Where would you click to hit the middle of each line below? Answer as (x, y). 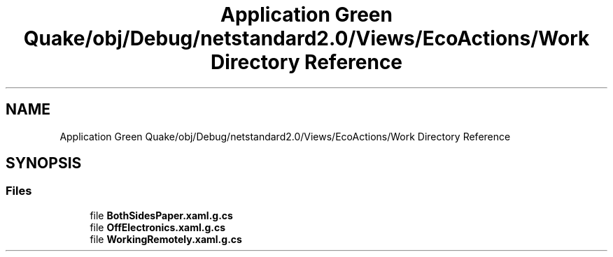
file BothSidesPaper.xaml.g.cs (161, 215)
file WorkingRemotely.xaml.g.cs (166, 239)
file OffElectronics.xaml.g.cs (158, 227)
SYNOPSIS (44, 163)
